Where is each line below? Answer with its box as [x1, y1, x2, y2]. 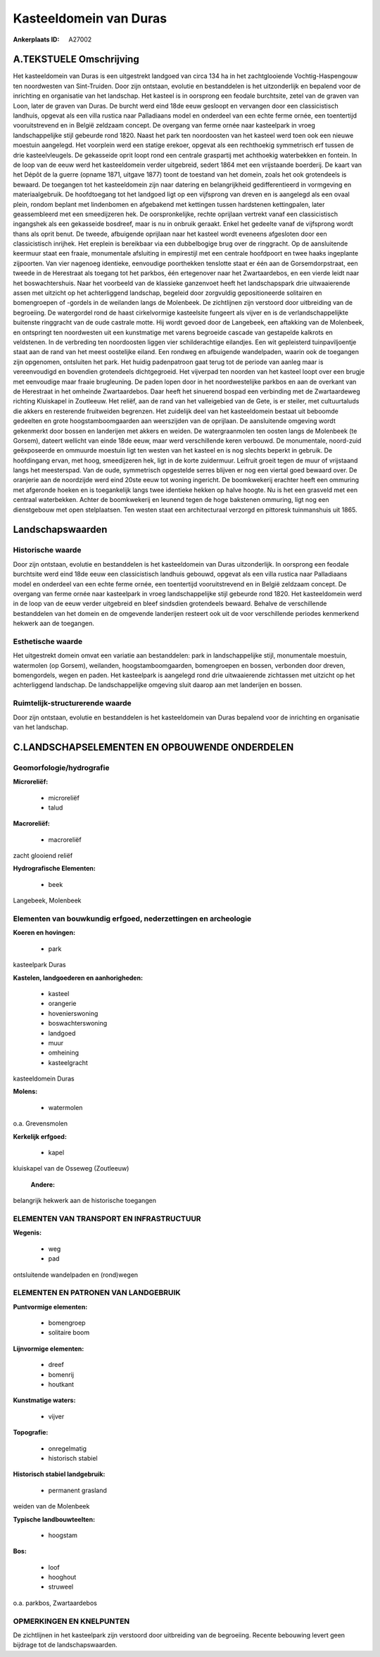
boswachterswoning [48, 1019, 108, 1028]
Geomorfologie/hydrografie [13, 762, 110, 772]
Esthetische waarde [13, 636, 83, 646]
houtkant [48, 1380, 74, 1389]
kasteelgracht [48, 1058, 88, 1066]
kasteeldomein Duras [13, 1074, 75, 1083]
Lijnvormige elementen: [13, 1344, 84, 1353]
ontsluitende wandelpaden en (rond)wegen [13, 1271, 139, 1279]
